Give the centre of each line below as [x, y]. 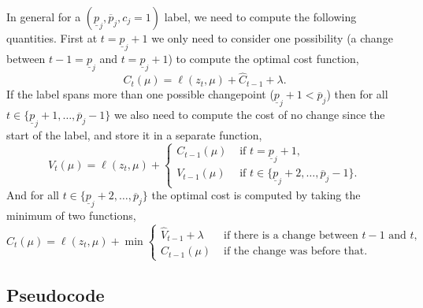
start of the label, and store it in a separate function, [134, 135]
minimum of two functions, [71, 215]
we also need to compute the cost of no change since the [250, 115]
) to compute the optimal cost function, [263, 59]
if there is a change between [291, 235]
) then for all [357, 94]
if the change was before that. [296, 252]
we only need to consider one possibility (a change [272, 38]
